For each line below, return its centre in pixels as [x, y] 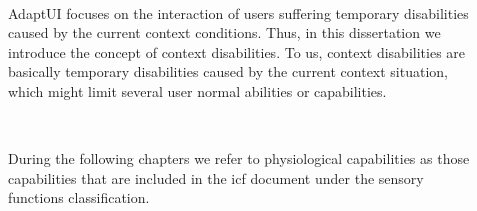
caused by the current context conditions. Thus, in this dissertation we [224, 32]
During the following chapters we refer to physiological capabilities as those [239, 158]
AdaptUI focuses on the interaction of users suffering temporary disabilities [238, 12]
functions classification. [79, 197]
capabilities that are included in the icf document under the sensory [216, 177]
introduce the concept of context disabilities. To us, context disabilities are [237, 51]
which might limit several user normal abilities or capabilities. [197, 90]
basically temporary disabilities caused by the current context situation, [228, 71]
